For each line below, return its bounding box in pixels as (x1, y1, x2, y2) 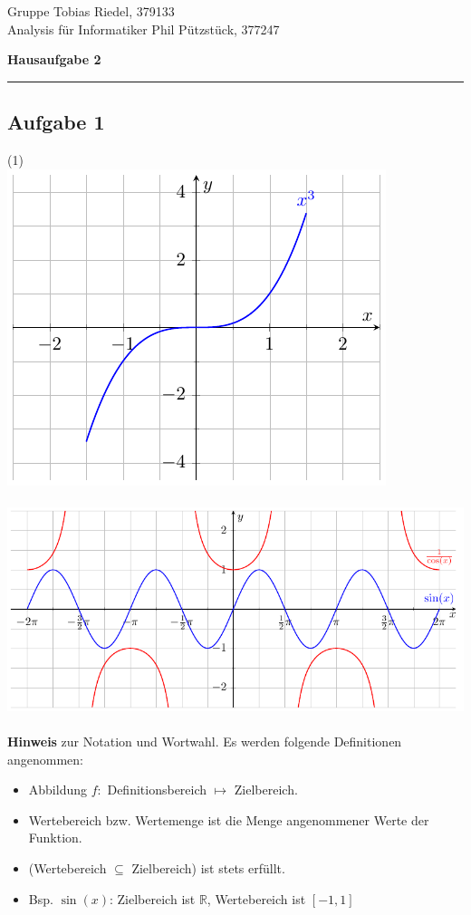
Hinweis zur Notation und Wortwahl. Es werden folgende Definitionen (7, 731, 402, 750)
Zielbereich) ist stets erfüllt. (131, 858, 285, 877)
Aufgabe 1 (7, 108, 105, 136)
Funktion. (28, 828, 82, 847)
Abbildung (28, 780, 88, 799)
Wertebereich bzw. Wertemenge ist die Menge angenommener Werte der (28, 810, 429, 829)
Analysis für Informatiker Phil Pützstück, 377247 (7, 19, 280, 38)
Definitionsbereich (107, 780, 207, 799)
